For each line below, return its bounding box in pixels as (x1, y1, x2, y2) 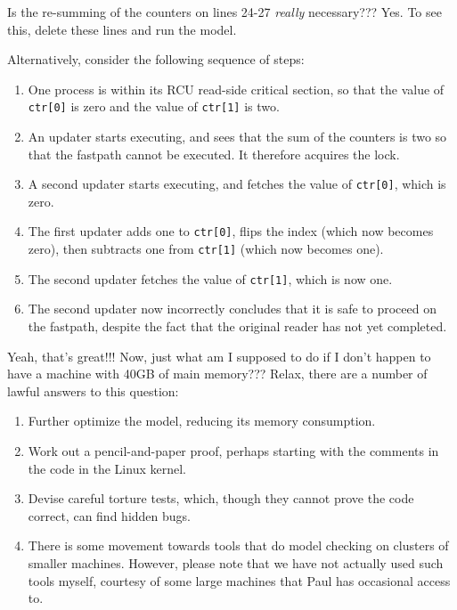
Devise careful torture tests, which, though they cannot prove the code (28, 489, 414, 508)
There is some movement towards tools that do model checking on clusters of (28, 536, 449, 555)
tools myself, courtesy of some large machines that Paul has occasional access (28, 571, 451, 590)
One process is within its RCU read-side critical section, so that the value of (28, 79, 445, 98)
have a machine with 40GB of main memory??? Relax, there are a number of (7, 364, 428, 383)
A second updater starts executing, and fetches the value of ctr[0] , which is (28, 175, 446, 193)
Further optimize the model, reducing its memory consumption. (28, 411, 376, 430)
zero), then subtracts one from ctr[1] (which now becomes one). (28, 240, 384, 258)
